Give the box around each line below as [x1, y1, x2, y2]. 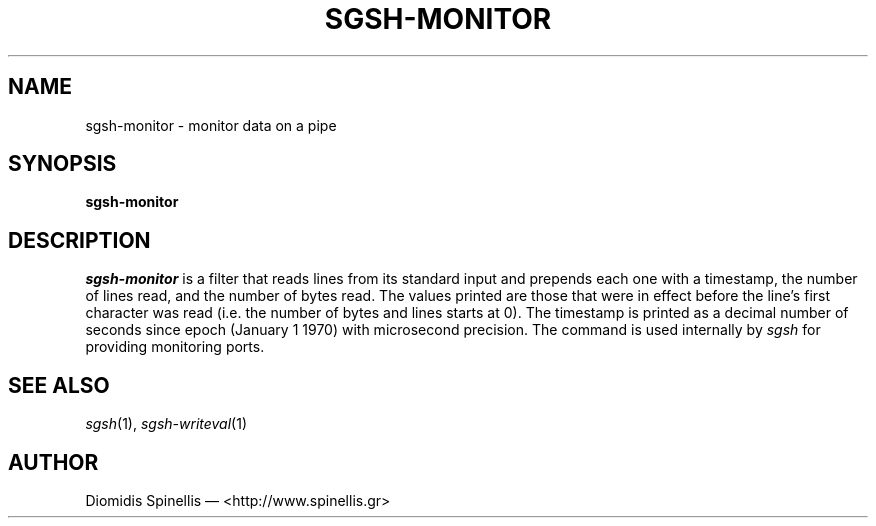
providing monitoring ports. [85, 338, 265, 356]
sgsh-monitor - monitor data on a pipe [85, 116, 337, 134]
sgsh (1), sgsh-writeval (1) [85, 415, 248, 433]
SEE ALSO [8, 372, 110, 398]
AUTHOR [8, 449, 99, 475]
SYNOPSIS [8, 151, 117, 177]
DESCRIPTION [8, 227, 151, 253]
